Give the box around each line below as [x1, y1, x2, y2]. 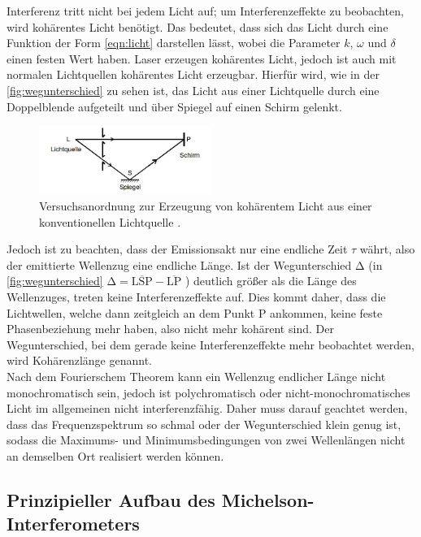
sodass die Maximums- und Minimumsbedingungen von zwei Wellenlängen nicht [7, 431, 406, 448]
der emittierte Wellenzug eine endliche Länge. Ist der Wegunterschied [7, 256, 352, 273]
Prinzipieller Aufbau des [7, 487, 215, 512]
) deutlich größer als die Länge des [184, 272, 357, 289]
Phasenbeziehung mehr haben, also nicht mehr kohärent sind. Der [7, 320, 334, 337]
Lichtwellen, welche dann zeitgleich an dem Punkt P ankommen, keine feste [7, 304, 383, 321]
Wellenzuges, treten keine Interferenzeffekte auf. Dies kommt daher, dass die [7, 288, 386, 305]
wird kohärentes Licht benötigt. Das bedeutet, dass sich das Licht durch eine [7, 18, 388, 35]
